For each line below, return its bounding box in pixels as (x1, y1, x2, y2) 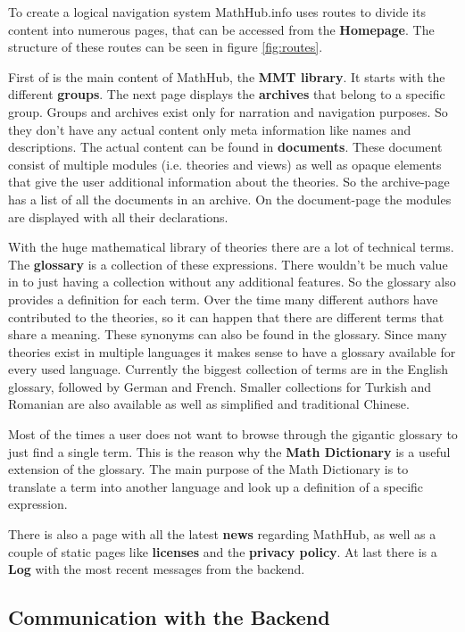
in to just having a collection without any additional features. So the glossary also (8, 272, 456, 291)
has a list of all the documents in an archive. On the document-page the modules (8, 189, 452, 208)
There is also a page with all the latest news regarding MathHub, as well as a (8, 525, 436, 544)
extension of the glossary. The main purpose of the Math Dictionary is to (8, 460, 409, 478)
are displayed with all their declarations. (8, 207, 228, 226)
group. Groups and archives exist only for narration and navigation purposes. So (8, 102, 448, 121)
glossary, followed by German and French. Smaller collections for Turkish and (8, 377, 432, 395)
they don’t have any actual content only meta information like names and (8, 120, 411, 138)
